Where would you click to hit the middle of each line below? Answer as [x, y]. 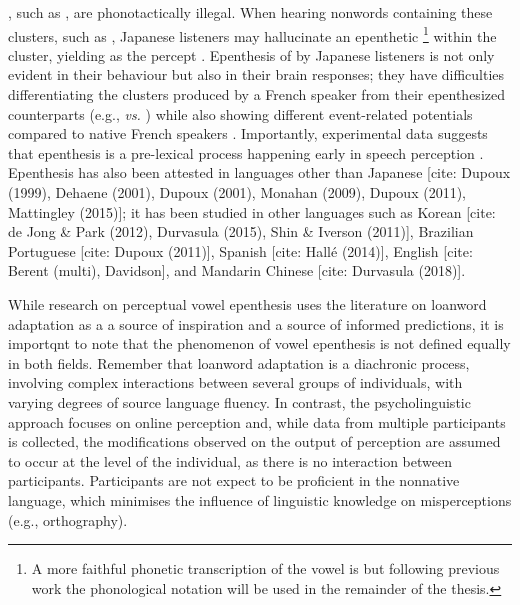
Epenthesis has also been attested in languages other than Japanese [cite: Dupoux [259, 172]
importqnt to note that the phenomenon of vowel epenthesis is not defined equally [259, 343]
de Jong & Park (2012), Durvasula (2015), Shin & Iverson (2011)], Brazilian [241, 231]
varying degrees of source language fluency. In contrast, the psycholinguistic [239, 401]
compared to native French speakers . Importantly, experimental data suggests [248, 133]
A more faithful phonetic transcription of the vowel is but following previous [265, 568]
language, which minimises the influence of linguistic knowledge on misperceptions [260, 499]
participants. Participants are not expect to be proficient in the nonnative [234, 480]
